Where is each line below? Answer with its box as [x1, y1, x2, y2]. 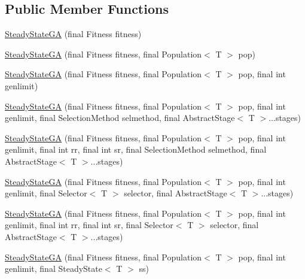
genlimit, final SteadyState [5, 262, 102, 275]
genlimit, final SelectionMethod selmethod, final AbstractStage [5, 111, 235, 124]
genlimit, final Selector [5, 187, 87, 199]
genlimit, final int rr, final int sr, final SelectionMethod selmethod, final [5, 143, 267, 156]
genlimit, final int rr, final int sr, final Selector [5, 219, 173, 231]
